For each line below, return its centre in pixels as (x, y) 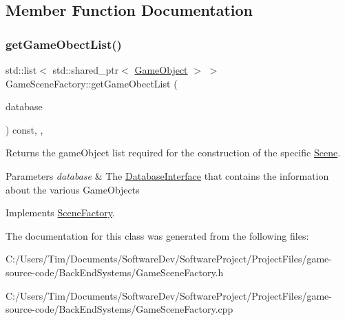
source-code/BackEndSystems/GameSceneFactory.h (115, 272)
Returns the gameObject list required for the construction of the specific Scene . (173, 153)
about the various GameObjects (73, 189)
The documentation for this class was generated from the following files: (157, 235)
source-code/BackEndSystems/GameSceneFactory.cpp (119, 309)
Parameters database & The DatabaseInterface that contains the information (167, 175)
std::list (21, 70)
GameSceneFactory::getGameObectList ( (92, 83)
